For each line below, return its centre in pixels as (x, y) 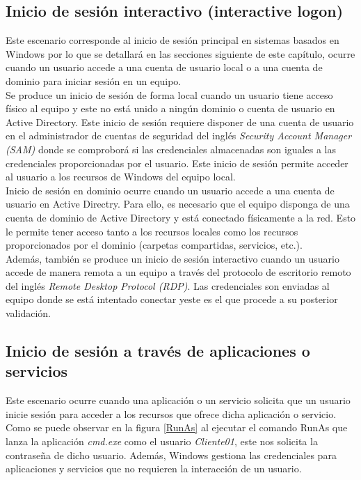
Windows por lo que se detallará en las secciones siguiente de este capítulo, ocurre (180, 53)
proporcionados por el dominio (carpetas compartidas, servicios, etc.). (154, 245)
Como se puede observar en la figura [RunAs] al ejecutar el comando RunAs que (177, 427)
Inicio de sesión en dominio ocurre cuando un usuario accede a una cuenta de (170, 190)
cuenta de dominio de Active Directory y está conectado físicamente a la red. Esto (181, 217)
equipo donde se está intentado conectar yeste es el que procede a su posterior (172, 299)
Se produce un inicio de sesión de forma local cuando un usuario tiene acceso (169, 94)
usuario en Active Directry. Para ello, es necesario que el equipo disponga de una (178, 204)
